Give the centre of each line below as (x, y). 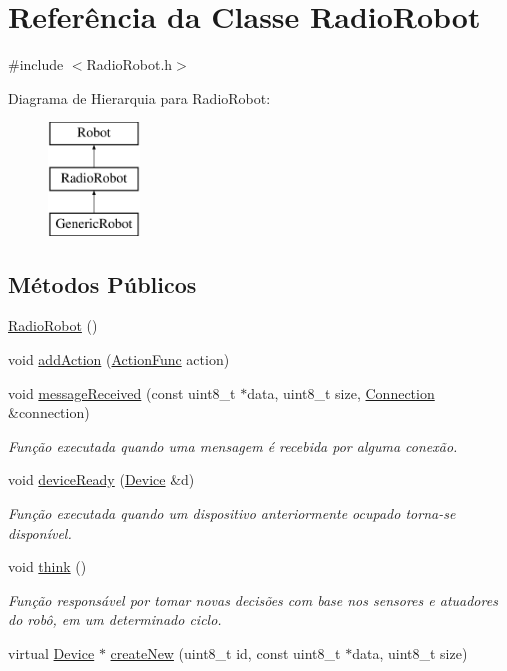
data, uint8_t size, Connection (341, 392)
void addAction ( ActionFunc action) (119, 359)
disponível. (40, 532)
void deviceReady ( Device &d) (101, 479)
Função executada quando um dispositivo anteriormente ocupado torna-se (232, 513)
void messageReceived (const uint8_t (122, 392)
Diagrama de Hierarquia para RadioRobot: (139, 97)
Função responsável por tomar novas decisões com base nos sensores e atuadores (253, 599)
